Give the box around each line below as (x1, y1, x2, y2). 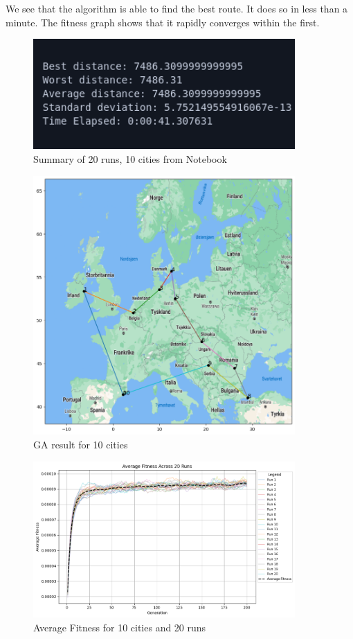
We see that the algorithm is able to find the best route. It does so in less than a (6, 1, 348, 15)
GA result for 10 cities (33, 437, 128, 452)
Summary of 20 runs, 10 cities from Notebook (33, 152, 227, 166)
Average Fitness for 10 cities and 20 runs (33, 620, 206, 634)
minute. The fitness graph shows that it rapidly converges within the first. (6, 15, 320, 29)
